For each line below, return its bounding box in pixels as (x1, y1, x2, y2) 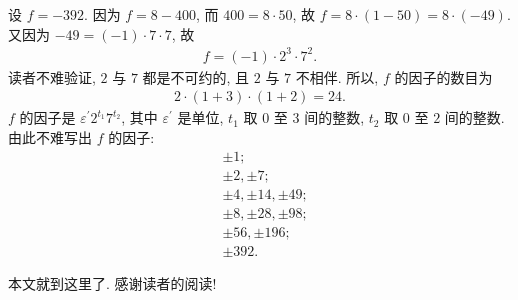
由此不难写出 (8, 126, 92, 147)
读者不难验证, (8, 66, 96, 87)
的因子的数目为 (394, 66, 493, 87)
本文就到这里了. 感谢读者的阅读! (8, 272, 217, 293)
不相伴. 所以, (295, 66, 379, 87)
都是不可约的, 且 (142, 66, 250, 87)
